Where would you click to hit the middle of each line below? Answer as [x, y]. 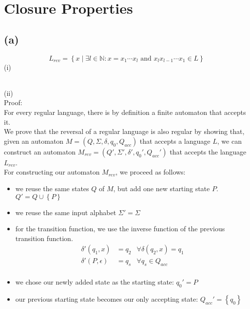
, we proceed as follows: [151, 172]
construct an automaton [40, 151]
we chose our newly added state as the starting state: [95, 282]
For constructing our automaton [52, 172]
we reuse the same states [52, 188]
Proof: [13, 102]
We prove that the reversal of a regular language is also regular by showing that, [124, 131]
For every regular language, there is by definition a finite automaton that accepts [125, 112]
